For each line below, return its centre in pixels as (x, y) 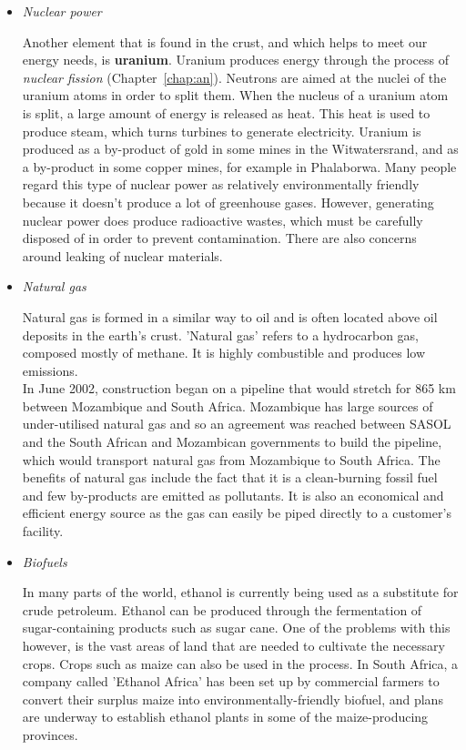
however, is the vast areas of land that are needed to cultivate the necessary (233, 645)
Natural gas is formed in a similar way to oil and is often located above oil (230, 316)
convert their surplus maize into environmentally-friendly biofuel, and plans (233, 699)
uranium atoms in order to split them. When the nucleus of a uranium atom (235, 95)
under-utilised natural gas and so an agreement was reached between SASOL (237, 424)
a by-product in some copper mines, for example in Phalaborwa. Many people (239, 166)
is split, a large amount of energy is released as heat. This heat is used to (226, 112)
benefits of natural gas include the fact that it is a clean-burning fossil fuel (230, 477)
